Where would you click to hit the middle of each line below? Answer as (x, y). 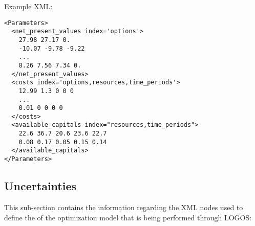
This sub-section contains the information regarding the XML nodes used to (124, 207)
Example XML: (28, 6)
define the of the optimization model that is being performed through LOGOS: (128, 217)
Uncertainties (40, 186)
